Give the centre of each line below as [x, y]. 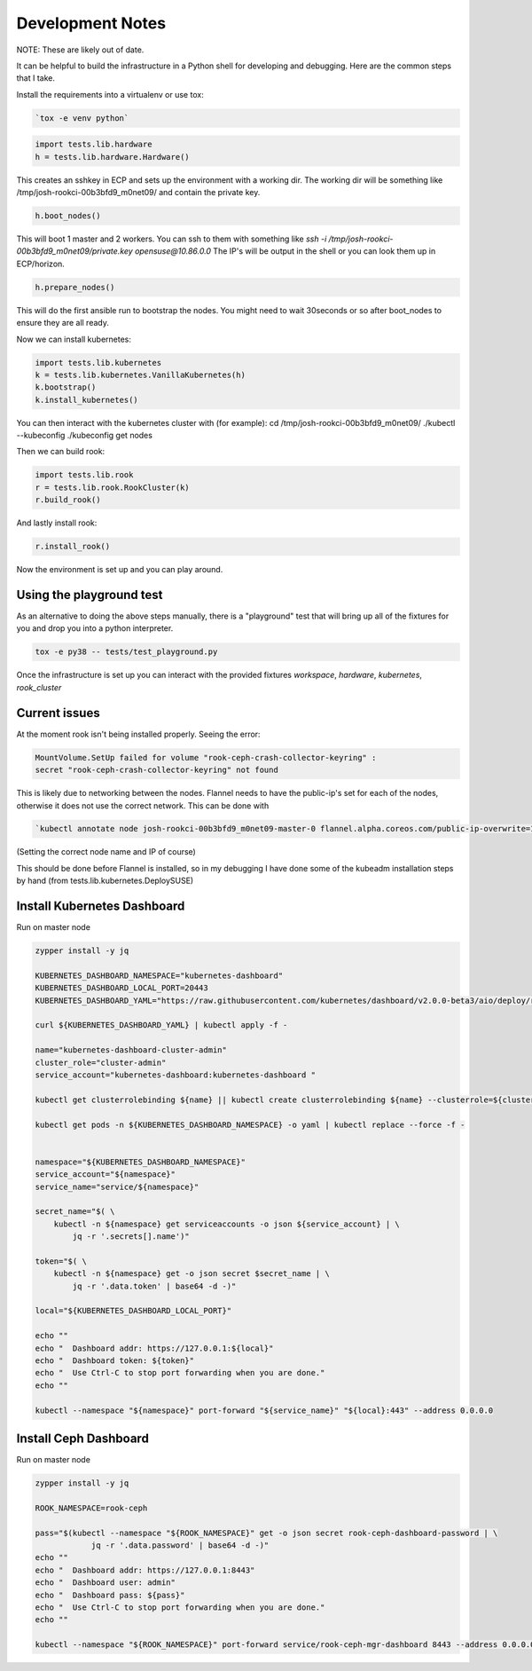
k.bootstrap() [66, 387]
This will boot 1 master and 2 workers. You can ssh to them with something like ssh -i [172, 239]
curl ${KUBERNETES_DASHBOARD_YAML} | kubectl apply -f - [161, 1025]
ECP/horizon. [41, 264]
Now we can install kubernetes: [74, 339]
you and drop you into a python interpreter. [95, 628]
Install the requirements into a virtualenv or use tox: [110, 94]
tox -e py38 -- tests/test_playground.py [126, 652]
